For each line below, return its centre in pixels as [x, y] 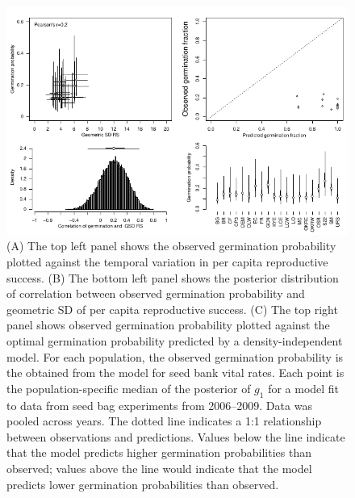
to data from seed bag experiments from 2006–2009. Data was [159, 405]
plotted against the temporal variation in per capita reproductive [167, 262]
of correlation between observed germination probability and [156, 293]
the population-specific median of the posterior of [129, 388]
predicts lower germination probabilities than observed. [143, 484]
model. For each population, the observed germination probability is [175, 356]
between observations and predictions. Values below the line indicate [176, 436]
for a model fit [304, 388]
